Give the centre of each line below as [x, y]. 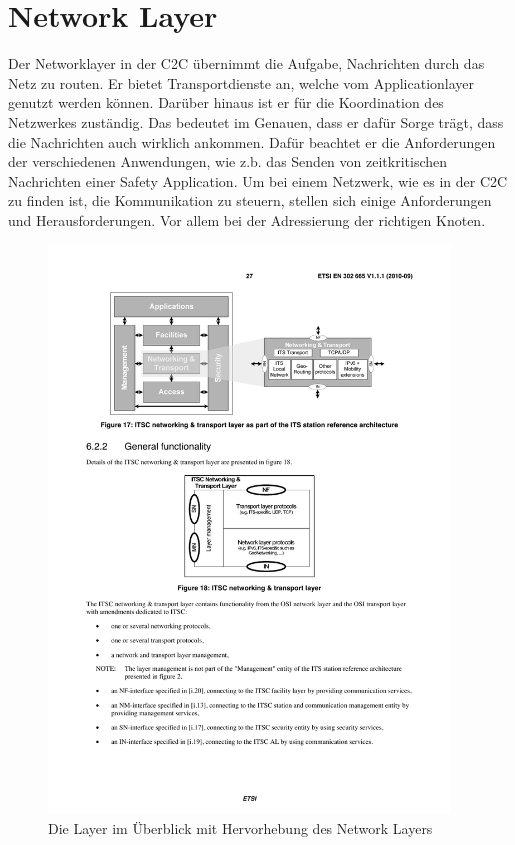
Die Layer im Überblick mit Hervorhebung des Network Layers [240, 827]
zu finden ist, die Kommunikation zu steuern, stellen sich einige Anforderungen [250, 200]
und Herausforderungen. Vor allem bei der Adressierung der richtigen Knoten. [247, 219]
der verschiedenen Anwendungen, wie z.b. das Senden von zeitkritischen [228, 161]
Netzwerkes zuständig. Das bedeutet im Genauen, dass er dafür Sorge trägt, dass [256, 121]
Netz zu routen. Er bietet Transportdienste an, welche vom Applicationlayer [241, 82]
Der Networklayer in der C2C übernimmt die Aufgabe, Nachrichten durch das [246, 63]
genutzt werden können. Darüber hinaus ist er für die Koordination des [226, 102]
